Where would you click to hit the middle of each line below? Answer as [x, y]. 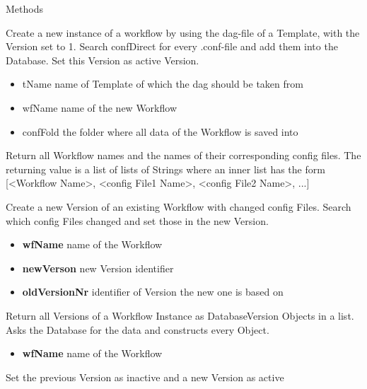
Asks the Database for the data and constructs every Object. [138, 329]
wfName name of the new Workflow [99, 107]
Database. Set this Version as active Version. [103, 60]
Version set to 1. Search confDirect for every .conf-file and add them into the [172, 46]
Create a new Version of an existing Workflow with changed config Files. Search [179, 206]
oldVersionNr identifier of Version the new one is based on [153, 292]
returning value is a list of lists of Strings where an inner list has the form [165, 169]
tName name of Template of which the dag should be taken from [163, 84]
